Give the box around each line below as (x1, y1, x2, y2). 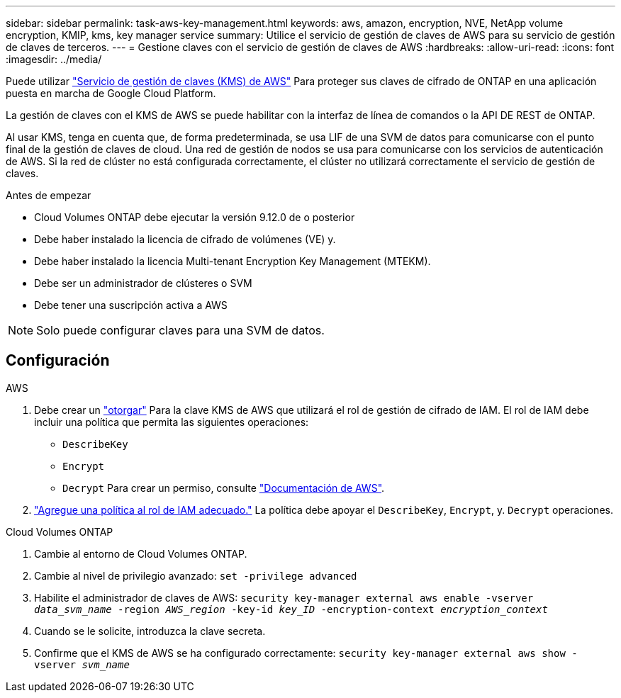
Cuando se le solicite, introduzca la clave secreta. (34, 624, 266, 637)
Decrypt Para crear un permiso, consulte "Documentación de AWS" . (62, 481, 385, 494)
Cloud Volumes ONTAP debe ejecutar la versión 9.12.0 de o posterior (34, 211, 355, 223)
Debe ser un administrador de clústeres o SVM (34, 277, 252, 289)
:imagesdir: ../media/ (6, 53, 102, 65)
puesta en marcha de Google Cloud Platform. (6, 87, 216, 99)
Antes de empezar (6, 189, 91, 201)
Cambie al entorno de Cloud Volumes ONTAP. (34, 547, 247, 560)
